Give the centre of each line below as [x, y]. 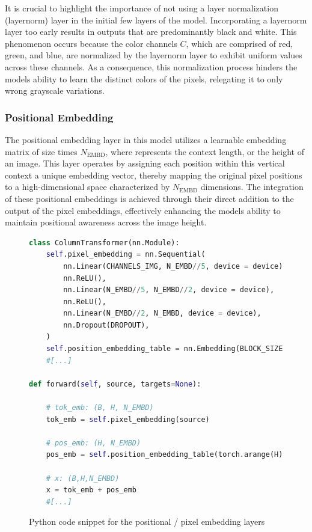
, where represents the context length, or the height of [205, 151]
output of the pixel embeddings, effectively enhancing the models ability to [143, 210]
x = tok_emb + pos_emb [91, 490]
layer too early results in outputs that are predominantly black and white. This [151, 32]
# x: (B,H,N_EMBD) [83, 478]
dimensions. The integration [252, 187]
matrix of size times [41, 151]
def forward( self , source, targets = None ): [115, 384]
